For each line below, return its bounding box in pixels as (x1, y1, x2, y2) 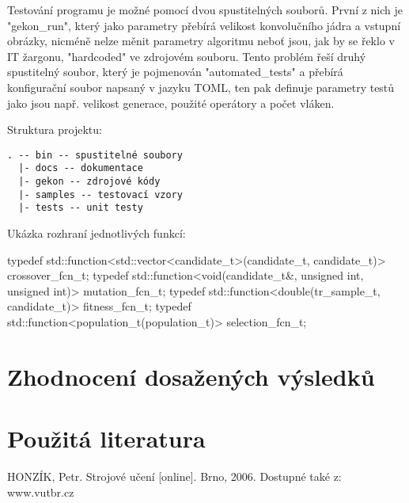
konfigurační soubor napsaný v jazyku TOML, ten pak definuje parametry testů (7, 78, 395, 95)
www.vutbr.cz (7, 483, 74, 500)
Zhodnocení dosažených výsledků (7, 360, 375, 392)
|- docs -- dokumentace (18, 162, 143, 174)
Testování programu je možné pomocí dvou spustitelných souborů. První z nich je (7, 2, 403, 17)
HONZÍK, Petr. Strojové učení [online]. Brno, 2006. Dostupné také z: (7, 468, 342, 485)
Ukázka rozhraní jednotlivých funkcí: (7, 225, 186, 242)
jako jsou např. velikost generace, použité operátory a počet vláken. (7, 94, 335, 111)
